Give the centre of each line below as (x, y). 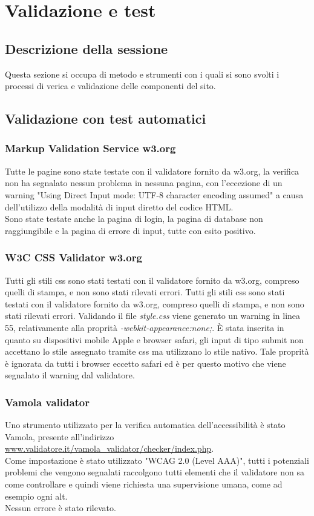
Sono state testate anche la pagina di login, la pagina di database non (134, 219)
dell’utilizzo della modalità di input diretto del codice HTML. (119, 206)
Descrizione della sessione (87, 48)
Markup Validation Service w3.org (90, 148)
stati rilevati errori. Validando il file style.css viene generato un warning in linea (153, 316)
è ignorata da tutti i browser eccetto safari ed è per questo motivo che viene (146, 363)
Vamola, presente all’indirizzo (60, 436)
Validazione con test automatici (106, 119)
